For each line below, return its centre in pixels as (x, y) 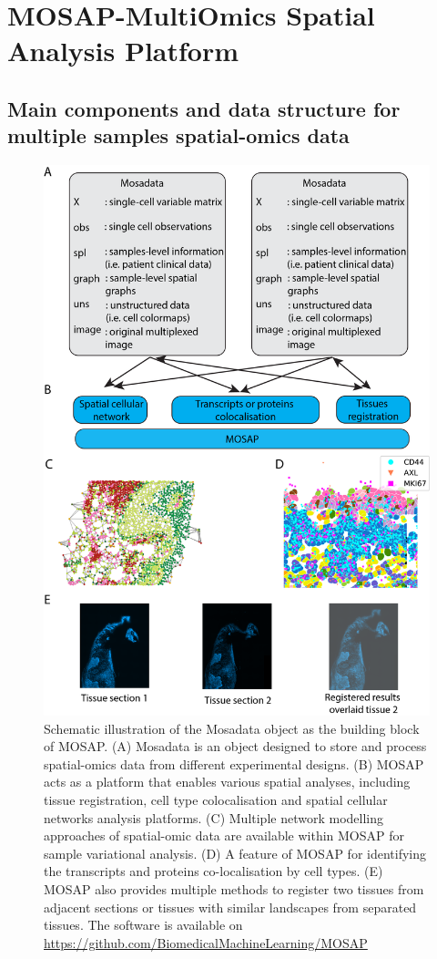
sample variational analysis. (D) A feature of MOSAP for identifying (235, 853)
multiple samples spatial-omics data (178, 135)
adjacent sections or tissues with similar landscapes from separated (230, 907)
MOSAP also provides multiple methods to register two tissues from (234, 888)
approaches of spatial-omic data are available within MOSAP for (224, 835)
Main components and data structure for (204, 108)
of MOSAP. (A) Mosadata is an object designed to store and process (235, 746)
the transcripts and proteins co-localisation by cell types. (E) (213, 871)
